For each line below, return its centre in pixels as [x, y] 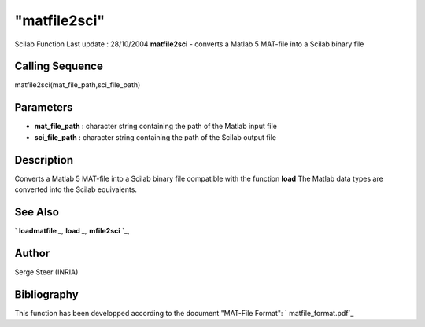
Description [44, 160]
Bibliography [46, 294]
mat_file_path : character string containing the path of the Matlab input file [155, 127]
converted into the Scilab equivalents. [76, 189]
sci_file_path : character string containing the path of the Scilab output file [155, 137]
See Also [37, 212]
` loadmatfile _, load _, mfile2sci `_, [72, 230]
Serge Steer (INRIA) [46, 272]
